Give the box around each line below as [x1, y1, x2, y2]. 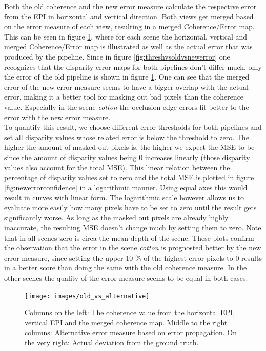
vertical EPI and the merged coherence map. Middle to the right [25, 317, 228, 327]
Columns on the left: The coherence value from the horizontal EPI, [25, 307, 235, 318]
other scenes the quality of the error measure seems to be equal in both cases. [4, 272, 248, 283]
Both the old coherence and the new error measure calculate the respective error [4, 1, 257, 11]
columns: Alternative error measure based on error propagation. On [25, 327, 237, 338]
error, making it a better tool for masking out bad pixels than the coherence [4, 91, 244, 102]
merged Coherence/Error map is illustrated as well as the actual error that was [4, 41, 253, 52]
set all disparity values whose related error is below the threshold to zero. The [4, 131, 249, 142]
